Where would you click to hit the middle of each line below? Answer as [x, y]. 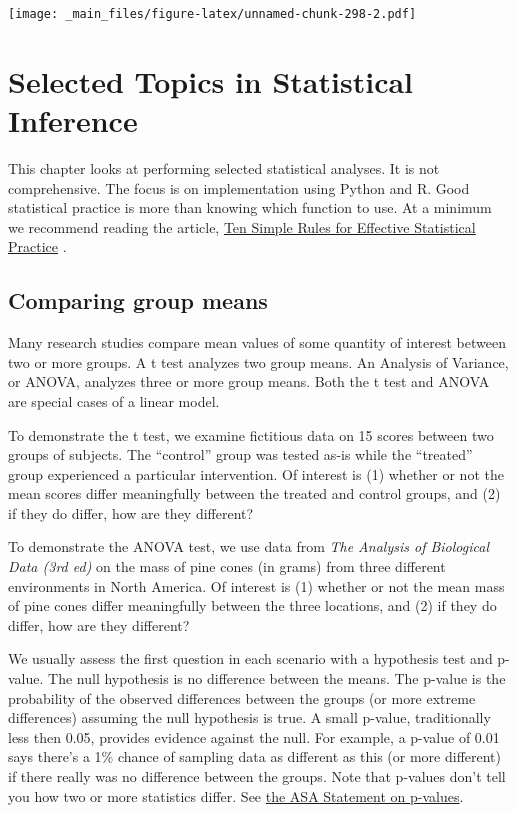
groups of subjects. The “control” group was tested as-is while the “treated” [240, 454]
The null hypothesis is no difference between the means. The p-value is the [277, 678]
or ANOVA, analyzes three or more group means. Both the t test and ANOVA [249, 381]
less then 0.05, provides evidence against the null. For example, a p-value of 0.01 [254, 736]
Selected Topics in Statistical [211, 80]
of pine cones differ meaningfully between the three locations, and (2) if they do [252, 605]
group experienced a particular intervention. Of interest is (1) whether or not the [256, 473]
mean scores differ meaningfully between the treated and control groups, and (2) [254, 493]
